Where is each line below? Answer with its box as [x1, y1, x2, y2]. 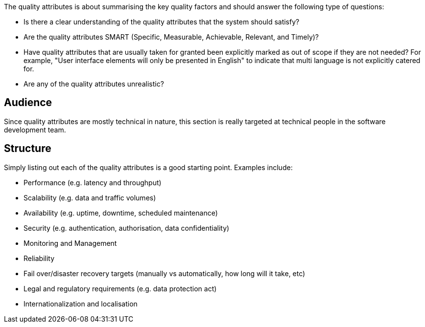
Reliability [24, 254, 55, 262]
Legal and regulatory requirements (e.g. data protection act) [24, 284, 217, 293]
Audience [4, 96, 52, 109]
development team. [4, 125, 66, 134]
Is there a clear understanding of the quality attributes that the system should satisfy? [24, 18, 300, 26]
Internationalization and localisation [24, 299, 138, 308]
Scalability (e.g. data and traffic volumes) [24, 193, 156, 202]
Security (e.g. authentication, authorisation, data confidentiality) [24, 223, 230, 232]
